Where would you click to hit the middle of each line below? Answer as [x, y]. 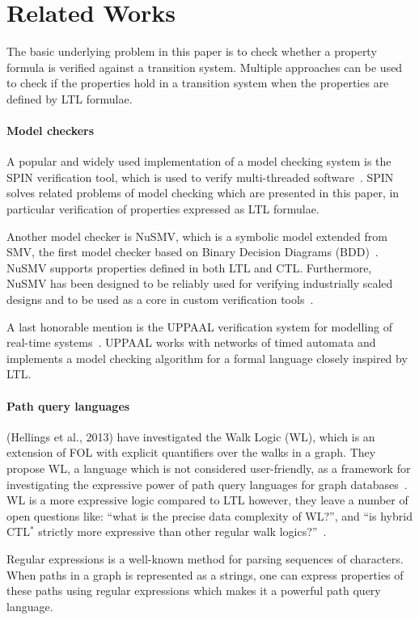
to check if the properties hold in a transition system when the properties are [198, 83]
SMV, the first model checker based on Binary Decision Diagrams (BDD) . [193, 252]
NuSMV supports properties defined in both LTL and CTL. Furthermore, [189, 267]
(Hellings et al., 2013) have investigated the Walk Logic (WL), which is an [191, 436]
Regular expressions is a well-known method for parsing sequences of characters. [205, 558]
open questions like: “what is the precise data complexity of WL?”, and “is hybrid [209, 515]
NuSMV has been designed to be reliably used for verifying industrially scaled [200, 283]
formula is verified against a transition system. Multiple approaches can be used [205, 67]
